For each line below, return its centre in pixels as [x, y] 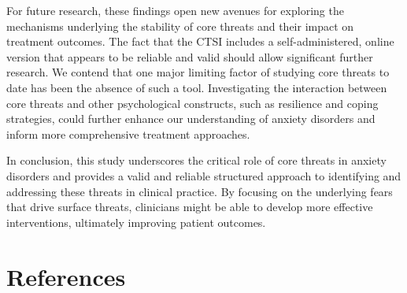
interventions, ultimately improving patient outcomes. [136, 222]
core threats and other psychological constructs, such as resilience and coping [192, 103]
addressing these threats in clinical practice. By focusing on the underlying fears [200, 191]
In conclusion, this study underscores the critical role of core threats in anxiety [196, 160]
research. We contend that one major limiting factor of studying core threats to [198, 72]
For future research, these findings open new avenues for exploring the [175, 10]
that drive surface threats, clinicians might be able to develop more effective [190, 207]
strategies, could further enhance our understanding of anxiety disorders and [191, 119]
